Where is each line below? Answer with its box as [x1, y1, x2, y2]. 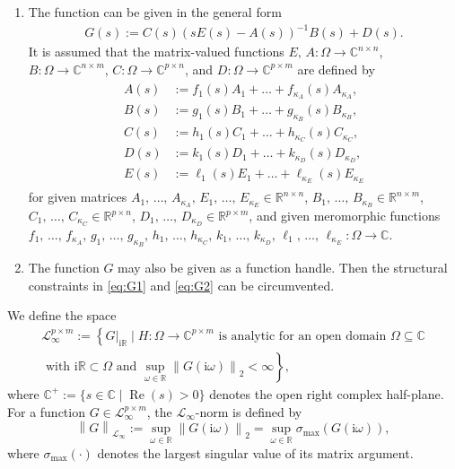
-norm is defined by [195, 402, 302, 421]
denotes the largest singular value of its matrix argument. [97, 443, 414, 462]
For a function [7, 402, 85, 421]
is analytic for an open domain [218, 329, 387, 343]
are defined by [297, 59, 375, 78]
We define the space [7, 306, 117, 325]
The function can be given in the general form [28, 3, 282, 21]
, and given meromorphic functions [249, 206, 441, 224]
